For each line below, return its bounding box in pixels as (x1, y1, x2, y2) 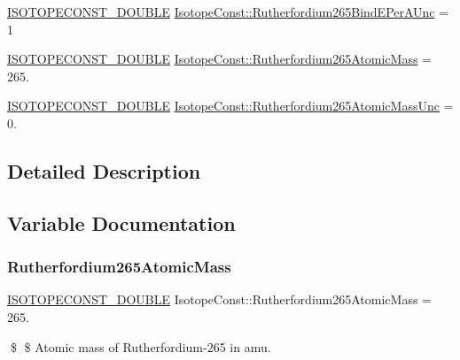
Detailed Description (7, 157, 201, 184)
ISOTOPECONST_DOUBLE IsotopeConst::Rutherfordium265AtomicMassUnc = (7, 96, 454, 115)
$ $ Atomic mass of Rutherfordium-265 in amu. (10, 337, 271, 356)
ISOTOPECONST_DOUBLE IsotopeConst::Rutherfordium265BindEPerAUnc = (7, 3, 449, 20)
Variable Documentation (7, 209, 236, 236)
